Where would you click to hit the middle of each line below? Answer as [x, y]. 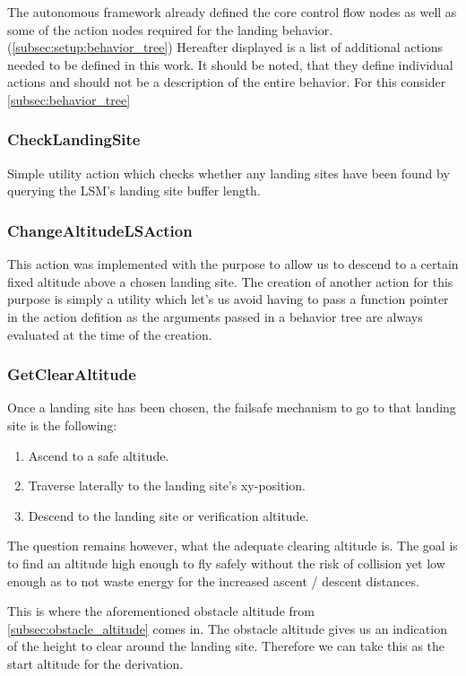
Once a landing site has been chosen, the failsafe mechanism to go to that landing [232, 407]
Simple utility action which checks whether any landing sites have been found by [229, 173]
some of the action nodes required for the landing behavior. [170, 29]
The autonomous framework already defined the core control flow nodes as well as [232, 12]
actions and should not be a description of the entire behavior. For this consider [227, 82]
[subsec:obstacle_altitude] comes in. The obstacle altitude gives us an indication [227, 628]
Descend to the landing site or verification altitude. [168, 515]
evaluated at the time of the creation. [110, 334]
